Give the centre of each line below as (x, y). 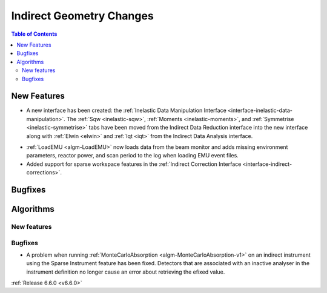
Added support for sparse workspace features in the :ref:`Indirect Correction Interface (134, 164)
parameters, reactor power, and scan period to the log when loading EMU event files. (132, 156)
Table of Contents (34, 34)
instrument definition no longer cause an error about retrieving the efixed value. (126, 272)
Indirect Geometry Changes (82, 16)
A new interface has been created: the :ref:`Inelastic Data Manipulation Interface (126, 110)
